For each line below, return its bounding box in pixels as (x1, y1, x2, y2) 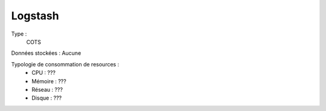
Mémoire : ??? (31, 77, 66, 84)
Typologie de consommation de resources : (11, 60, 120, 68)
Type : (11, 30, 27, 37)
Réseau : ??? (31, 86, 63, 93)
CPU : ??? (31, 69, 56, 77)
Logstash (11, 9, 60, 22)
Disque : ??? (31, 94, 62, 102)
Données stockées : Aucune (11, 49, 81, 57)
